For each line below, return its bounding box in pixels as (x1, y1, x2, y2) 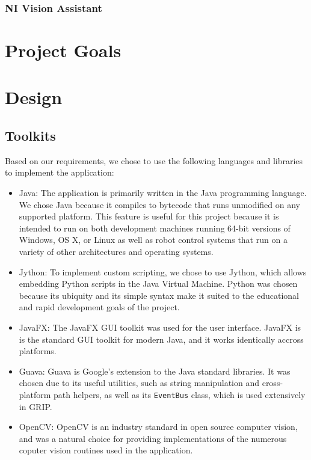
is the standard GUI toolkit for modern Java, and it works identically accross (19, 333, 304, 345)
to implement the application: (5, 166, 114, 179)
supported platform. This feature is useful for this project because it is (19, 210, 279, 222)
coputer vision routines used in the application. (19, 444, 193, 456)
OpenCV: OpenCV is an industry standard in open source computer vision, (19, 420, 298, 433)
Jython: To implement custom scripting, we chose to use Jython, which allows (19, 265, 307, 278)
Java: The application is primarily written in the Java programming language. (19, 186, 307, 198)
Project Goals (5, 38, 122, 63)
